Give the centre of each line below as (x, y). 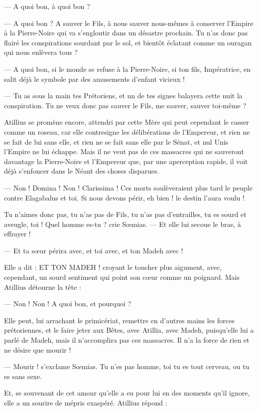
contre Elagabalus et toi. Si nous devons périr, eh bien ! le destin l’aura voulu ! (124, 197)
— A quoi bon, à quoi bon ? (47, 6)
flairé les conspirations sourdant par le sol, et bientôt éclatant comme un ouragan (128, 42)
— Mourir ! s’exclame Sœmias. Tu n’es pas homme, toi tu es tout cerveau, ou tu (127, 366)
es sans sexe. (23, 376)
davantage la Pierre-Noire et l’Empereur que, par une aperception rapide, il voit (126, 161)
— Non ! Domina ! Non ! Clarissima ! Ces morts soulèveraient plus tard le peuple (128, 187)
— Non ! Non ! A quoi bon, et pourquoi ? (68, 304)
